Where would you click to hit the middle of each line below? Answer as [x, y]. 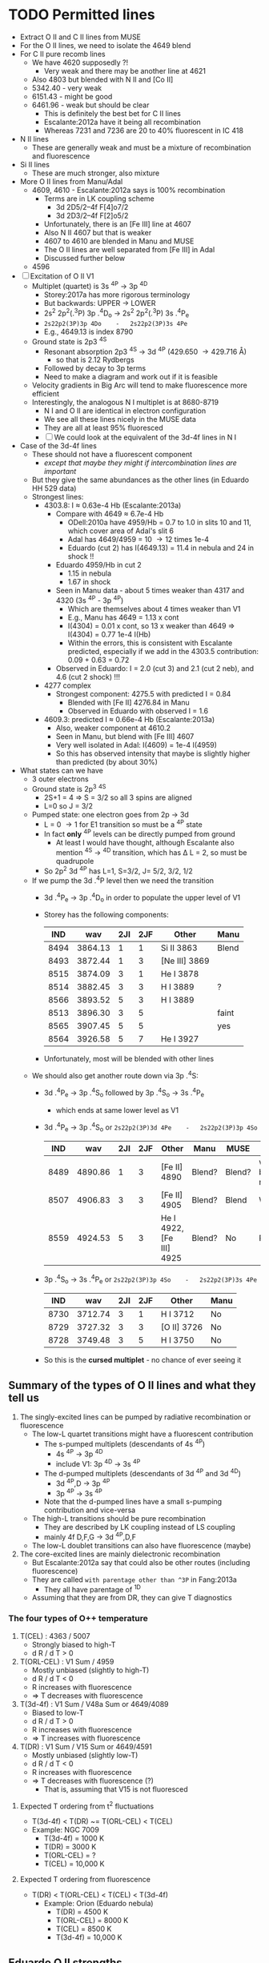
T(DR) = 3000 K [70, 1847]
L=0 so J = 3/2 [68, 805]
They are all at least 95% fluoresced [104, 428]
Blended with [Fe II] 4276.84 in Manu [128, 703]
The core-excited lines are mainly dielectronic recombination [120, 1554]
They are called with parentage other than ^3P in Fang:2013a [134, 1580]
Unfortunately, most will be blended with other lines [129, 1059]
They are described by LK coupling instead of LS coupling [140, 1527]
